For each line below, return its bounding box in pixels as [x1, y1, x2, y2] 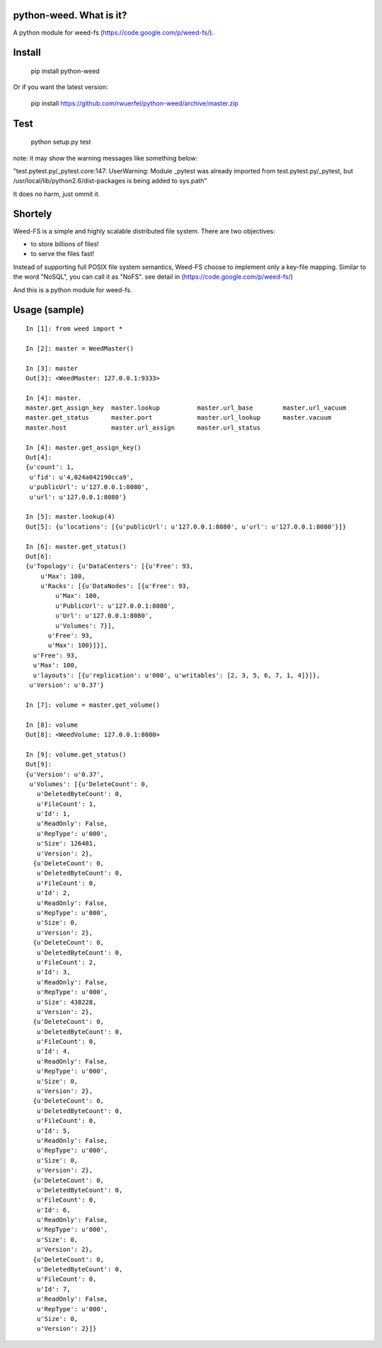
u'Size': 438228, [36, 998, 97, 1006]
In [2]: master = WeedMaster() [25, 344, 134, 352]
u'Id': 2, [36, 889, 71, 897]
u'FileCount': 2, [36, 958, 97, 966]
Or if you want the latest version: [13, 83, 108, 91]
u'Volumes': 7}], [55, 621, 116, 630]
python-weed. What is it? [13, 9, 127, 21]
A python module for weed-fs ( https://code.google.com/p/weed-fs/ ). [13, 28, 214, 37]
